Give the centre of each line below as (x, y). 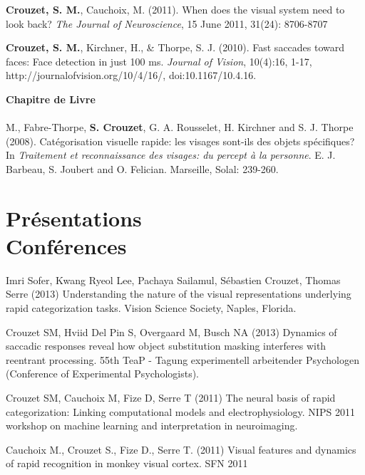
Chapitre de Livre (51, 99)
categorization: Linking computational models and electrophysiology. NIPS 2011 (180, 411)
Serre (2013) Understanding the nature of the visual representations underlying (179, 294)
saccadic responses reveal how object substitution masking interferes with (166, 346)
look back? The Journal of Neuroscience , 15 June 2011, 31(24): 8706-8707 (167, 23)
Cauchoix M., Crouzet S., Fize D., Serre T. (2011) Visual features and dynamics (181, 449)
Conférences (66, 245)
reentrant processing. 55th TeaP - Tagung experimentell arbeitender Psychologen (182, 359)
